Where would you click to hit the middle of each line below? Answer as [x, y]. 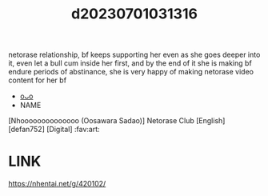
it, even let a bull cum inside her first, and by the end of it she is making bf [130, 63]
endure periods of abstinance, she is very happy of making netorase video [131, 72]
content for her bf [37, 80]
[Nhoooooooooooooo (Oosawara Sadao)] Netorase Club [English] [117, 121]
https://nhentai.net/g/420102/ [57, 184]
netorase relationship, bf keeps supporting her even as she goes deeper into [134, 55]
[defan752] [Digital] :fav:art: [54, 130]
